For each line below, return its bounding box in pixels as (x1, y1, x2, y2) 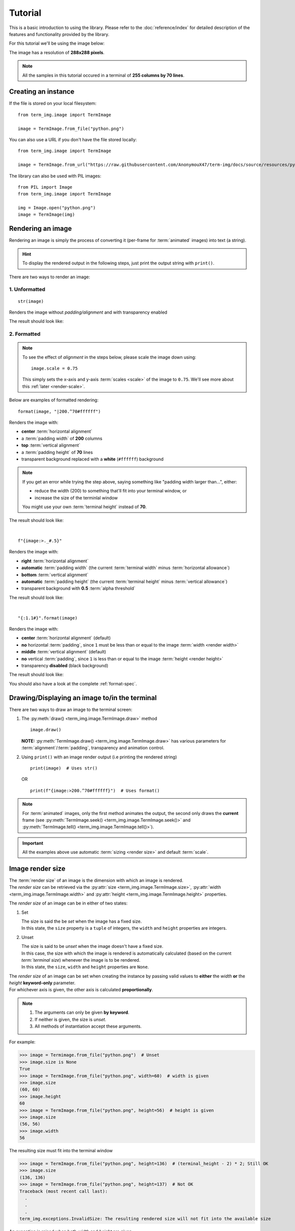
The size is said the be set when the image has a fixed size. (21, 918, 142, 924)
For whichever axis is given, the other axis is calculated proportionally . (9, 987, 153, 993)
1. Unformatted (9, 286, 46, 293)
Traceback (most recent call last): (19, 1188, 108, 1194)
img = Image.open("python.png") (18, 205, 96, 211)
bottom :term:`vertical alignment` (21, 572, 88, 578)
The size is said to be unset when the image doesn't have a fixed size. (21, 943, 163, 949)
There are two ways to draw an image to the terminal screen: (9, 707, 133, 713)
